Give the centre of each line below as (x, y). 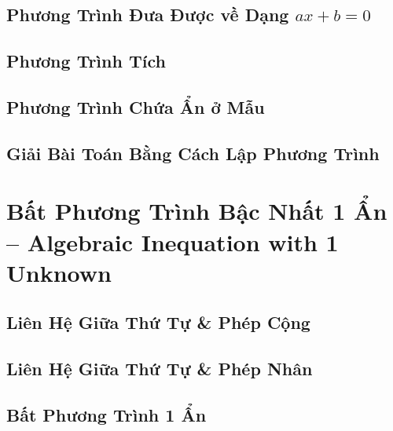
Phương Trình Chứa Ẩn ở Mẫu (136, 106)
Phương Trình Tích (86, 61)
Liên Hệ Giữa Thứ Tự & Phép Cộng (158, 322)
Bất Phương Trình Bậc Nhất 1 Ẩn (197, 211)
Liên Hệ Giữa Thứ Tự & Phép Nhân (160, 369)
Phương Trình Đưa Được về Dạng (148, 15)
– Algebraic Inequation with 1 (173, 241)
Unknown (59, 272)
